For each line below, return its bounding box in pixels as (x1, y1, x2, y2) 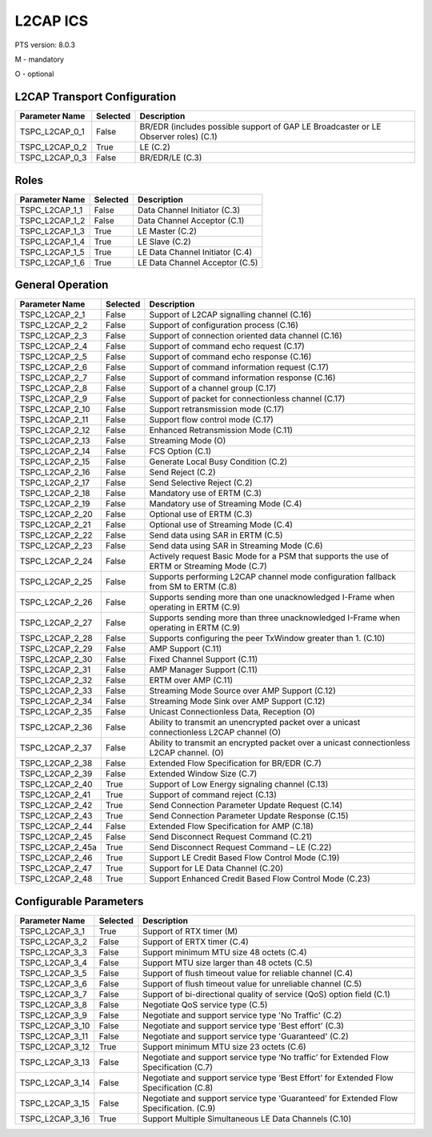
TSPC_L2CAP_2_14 (19, 446, 91, 457)
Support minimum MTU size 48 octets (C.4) (142, 947, 307, 958)
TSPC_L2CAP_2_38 (19, 758, 93, 769)
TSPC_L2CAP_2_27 (19, 617, 93, 628)
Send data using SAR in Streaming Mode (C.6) (149, 540, 323, 551)
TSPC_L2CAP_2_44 (19, 821, 93, 832)
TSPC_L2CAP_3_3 (19, 947, 87, 958)
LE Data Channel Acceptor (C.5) (137, 257, 258, 268)
